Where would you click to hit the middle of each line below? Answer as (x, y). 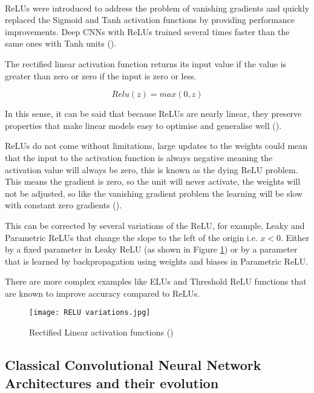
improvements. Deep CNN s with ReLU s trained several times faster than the (147, 31)
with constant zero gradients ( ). (64, 205)
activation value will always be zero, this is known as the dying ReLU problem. (152, 169)
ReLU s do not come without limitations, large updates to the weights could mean (156, 146)
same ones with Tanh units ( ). (61, 43)
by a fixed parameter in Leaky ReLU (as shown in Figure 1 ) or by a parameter (151, 249)
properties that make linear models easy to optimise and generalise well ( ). (143, 125)
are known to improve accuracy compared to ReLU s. (103, 293)
